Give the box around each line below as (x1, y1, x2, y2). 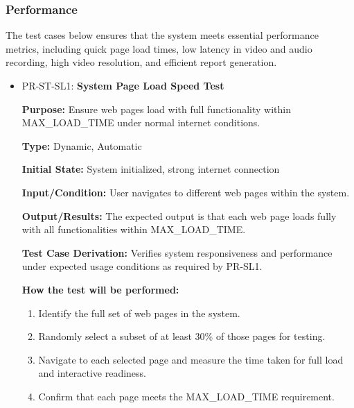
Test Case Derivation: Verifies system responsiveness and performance (21, 245, 333, 260)
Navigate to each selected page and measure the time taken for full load (38, 352, 344, 366)
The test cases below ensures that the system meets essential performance (6, 28, 319, 42)
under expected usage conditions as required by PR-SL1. (21, 259, 263, 273)
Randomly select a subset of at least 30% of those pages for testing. (38, 329, 326, 343)
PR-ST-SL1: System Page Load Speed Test (21, 78, 224, 92)
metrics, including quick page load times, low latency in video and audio (6, 41, 312, 56)
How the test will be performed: (21, 282, 179, 296)
